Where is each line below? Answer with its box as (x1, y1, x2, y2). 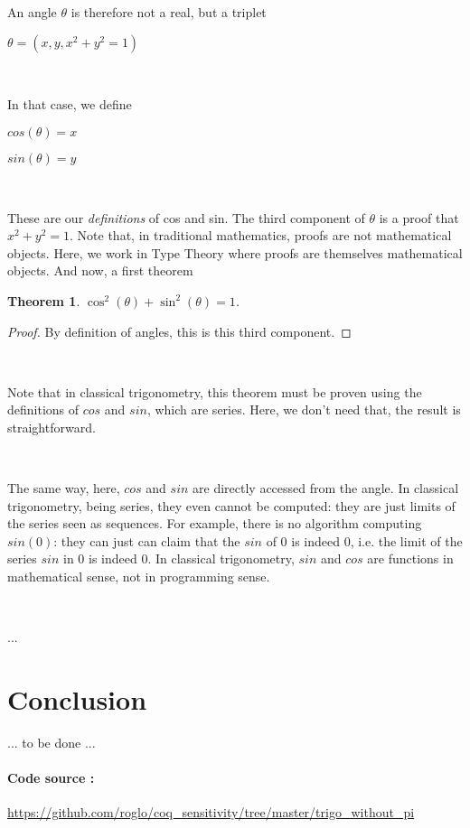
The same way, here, (7, 479, 120, 498)
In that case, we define (7, 95, 132, 114)
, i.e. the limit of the (350, 531, 463, 550)
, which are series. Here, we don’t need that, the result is (146, 400, 461, 419)
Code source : (7, 768, 95, 787)
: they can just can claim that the (53, 531, 240, 550)
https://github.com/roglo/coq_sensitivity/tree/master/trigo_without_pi (7, 803, 415, 822)
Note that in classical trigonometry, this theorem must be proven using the (7, 382, 422, 401)
